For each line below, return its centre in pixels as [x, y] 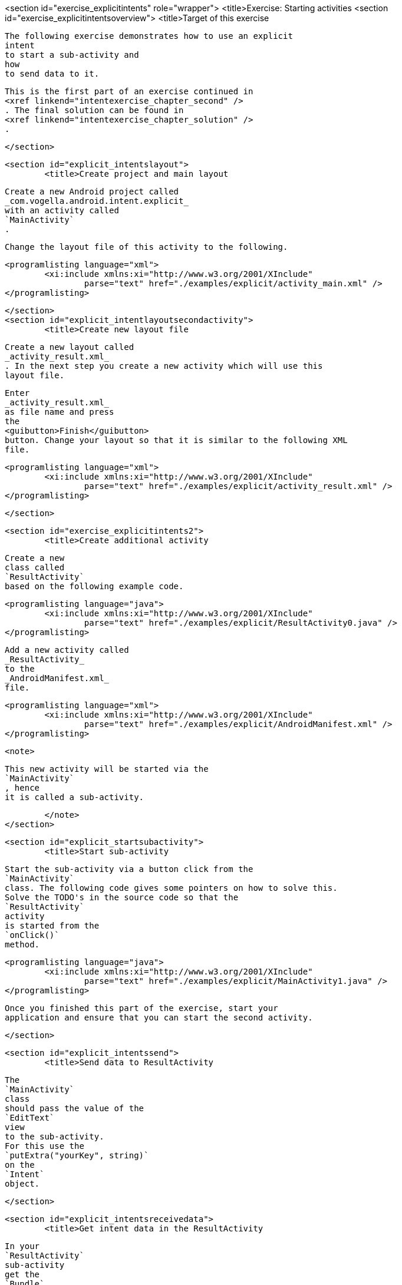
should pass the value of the [75, 1108]
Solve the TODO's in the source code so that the [122, 897]
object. [22, 1184]
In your [22, 1246]
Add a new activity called [67, 650]
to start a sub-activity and [72, 55]
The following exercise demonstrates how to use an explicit [149, 36]
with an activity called [62, 210]
